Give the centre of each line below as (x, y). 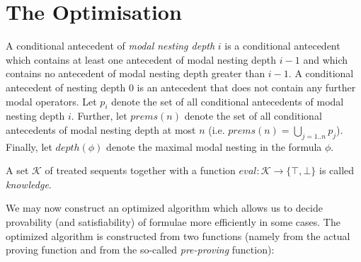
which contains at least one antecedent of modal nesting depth (141, 59)
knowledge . (29, 184)
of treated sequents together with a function (140, 170)
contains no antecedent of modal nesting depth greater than (136, 73)
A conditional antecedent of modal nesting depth (110, 46)
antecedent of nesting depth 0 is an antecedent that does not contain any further (181, 87)
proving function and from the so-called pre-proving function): (140, 250)
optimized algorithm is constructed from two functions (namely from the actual (178, 235)
